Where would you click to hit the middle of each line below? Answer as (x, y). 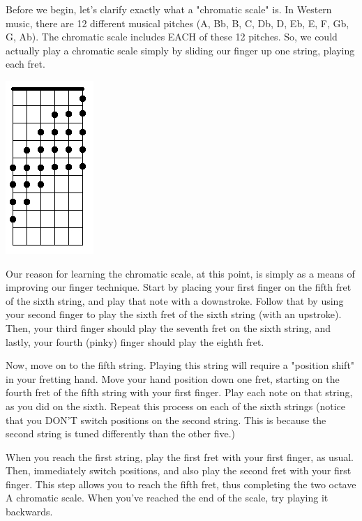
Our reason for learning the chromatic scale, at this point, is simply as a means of (180, 273)
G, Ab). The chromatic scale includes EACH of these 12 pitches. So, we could (172, 37)
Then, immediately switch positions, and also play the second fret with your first (179, 470)
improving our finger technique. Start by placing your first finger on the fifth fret (179, 287)
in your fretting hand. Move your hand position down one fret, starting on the (173, 378)
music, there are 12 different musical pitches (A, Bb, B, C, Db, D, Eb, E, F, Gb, (178, 23)
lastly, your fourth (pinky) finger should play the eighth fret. (135, 341)
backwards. (29, 512)
